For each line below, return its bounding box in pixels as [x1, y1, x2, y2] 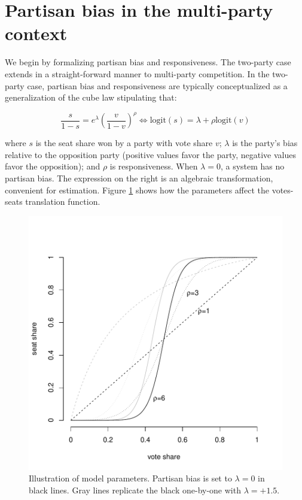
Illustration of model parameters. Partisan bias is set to [29, 472, 232, 484]
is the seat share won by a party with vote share [35, 137, 213, 149]
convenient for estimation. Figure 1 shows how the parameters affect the [5, 183, 270, 196]
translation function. [25, 195, 100, 208]
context [5, 21, 68, 46]
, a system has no [220, 160, 285, 172]
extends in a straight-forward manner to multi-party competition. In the [5, 67, 270, 80]
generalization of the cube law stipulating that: [5, 91, 177, 104]
